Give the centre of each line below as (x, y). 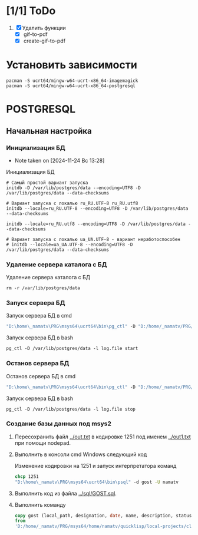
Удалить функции (44, 28)
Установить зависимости (72, 65)
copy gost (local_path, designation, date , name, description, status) (104, 516)
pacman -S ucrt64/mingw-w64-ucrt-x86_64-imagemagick (72, 81)
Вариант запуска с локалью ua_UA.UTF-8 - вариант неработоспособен (96, 239)
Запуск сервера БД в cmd (39, 316)
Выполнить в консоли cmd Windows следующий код (81, 454)
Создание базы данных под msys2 (59, 424)
